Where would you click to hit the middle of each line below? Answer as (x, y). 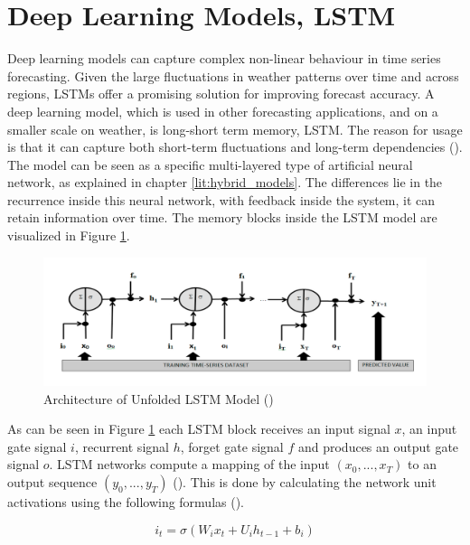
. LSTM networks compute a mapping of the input (189, 464)
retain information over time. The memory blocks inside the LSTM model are (222, 217)
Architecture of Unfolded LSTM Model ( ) (159, 398)
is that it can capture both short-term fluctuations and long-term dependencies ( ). (235, 147)
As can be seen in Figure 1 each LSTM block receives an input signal (199, 429)
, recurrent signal (122, 446)
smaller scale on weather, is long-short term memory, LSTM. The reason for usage (235, 129)
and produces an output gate (378, 446)
